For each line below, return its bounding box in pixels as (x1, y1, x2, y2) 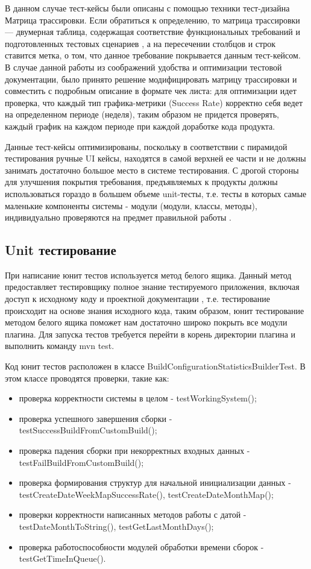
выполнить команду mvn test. (5, 339, 115, 352)
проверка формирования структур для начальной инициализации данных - (19, 476, 291, 489)
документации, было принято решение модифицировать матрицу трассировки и (5, 72, 297, 85)
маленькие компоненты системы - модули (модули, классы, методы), (5, 199, 257, 212)
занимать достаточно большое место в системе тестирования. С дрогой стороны (5, 163, 299, 176)
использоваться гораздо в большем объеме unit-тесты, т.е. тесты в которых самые (5, 187, 307, 200)
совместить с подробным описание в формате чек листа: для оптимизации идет (5, 84, 297, 97)
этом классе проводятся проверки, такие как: (5, 371, 169, 384)
